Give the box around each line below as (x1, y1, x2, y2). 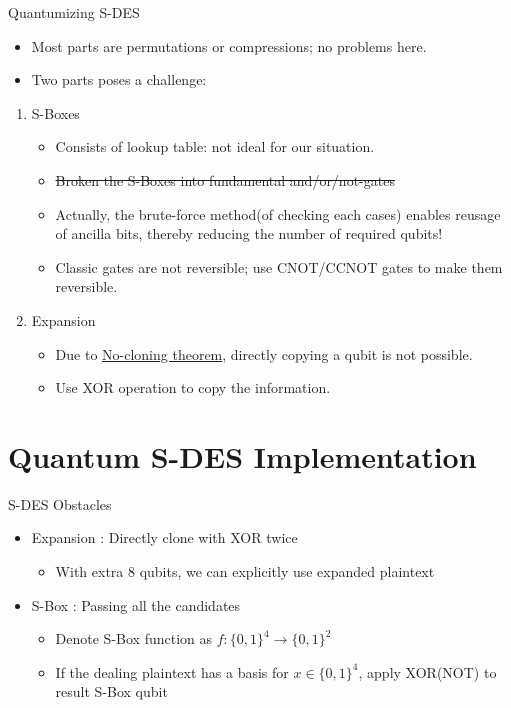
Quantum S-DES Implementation (8, 435, 477, 476)
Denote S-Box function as (55, 628, 213, 649)
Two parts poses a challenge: (31, 69, 207, 90)
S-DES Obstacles (8, 493, 112, 514)
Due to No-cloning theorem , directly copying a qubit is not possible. (55, 343, 473, 364)
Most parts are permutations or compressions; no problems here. (31, 35, 427, 56)
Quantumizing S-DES (8, 2, 140, 22)
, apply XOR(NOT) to (358, 661, 497, 682)
